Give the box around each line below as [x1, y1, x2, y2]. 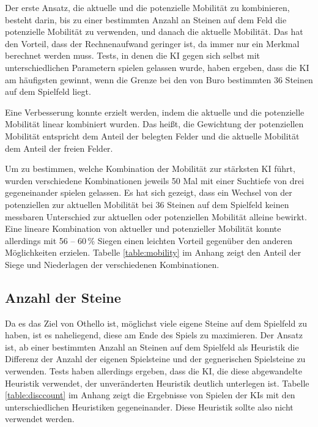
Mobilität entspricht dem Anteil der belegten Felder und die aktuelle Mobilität [5, 129, 300, 142]
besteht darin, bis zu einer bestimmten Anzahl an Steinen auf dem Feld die [5, 13, 287, 26]
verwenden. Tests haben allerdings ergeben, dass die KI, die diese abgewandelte [5, 365, 302, 377]
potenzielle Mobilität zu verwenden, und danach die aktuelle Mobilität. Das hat [5, 25, 303, 38]
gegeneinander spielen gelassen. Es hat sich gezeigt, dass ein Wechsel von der [5, 186, 292, 199]
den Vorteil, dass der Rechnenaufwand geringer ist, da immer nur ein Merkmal [5, 37, 300, 50]
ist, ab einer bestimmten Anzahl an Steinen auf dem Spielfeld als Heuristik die [5, 340, 299, 353]
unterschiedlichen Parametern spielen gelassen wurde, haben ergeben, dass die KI [5, 61, 309, 73]
